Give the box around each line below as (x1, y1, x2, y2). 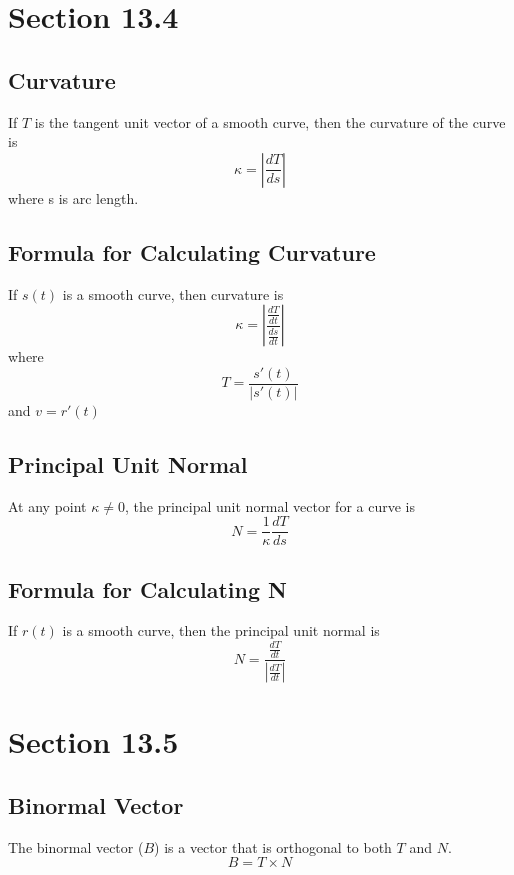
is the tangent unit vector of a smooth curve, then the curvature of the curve (34, 111, 506, 132)
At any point (8, 495, 87, 516)
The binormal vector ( (8, 836, 144, 857)
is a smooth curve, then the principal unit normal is (62, 620, 380, 641)
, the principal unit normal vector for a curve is (124, 495, 415, 516)
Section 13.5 (8, 721, 179, 762)
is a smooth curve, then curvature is (62, 283, 284, 304)
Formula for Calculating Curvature (8, 236, 376, 267)
